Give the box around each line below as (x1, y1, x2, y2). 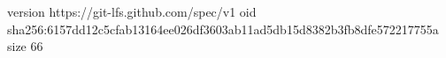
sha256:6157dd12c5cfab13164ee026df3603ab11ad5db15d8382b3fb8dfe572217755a (7, 19, 439, 38)
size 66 (7, 37, 43, 55)
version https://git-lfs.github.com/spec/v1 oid (7, 3, 257, 20)
